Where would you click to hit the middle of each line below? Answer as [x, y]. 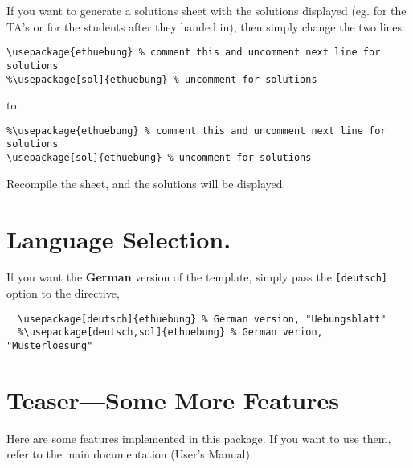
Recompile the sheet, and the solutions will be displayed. [146, 183]
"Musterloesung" [50, 346]
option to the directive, [63, 293]
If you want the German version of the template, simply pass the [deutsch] [197, 277]
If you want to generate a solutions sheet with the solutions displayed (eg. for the [206, 10]
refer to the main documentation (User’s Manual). [130, 454]
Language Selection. [119, 238]
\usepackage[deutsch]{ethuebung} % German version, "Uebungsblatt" [202, 319]
